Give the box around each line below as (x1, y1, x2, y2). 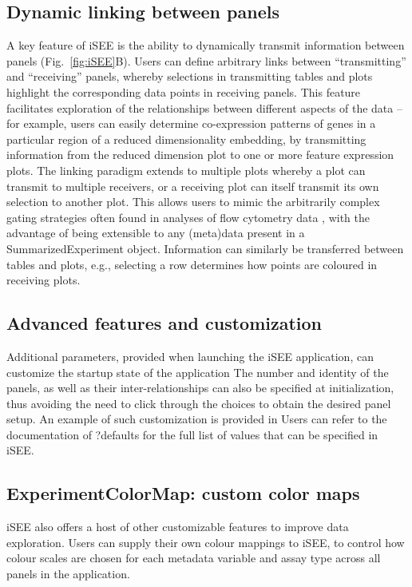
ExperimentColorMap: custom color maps (6, 481, 360, 506)
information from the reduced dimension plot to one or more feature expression (6, 146, 394, 163)
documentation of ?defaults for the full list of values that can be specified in (6, 426, 378, 442)
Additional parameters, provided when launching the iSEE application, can (6, 347, 374, 364)
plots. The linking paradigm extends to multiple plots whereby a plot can (6, 161, 366, 178)
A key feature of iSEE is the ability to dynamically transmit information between (6, 37, 405, 54)
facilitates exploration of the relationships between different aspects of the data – (6, 99, 402, 116)
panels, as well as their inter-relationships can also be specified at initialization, (6, 379, 394, 396)
